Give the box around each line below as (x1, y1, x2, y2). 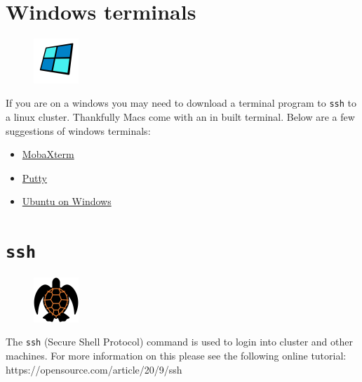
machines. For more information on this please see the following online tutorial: (6, 348, 347, 363)
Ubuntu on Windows (22, 194, 112, 209)
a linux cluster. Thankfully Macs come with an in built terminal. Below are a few (6, 109, 355, 124)
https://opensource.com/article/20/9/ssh (6, 362, 182, 376)
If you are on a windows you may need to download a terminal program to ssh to (6, 95, 357, 110)
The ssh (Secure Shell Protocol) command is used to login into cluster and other (6, 334, 353, 349)
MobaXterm (22, 147, 74, 162)
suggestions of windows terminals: (6, 123, 151, 138)
